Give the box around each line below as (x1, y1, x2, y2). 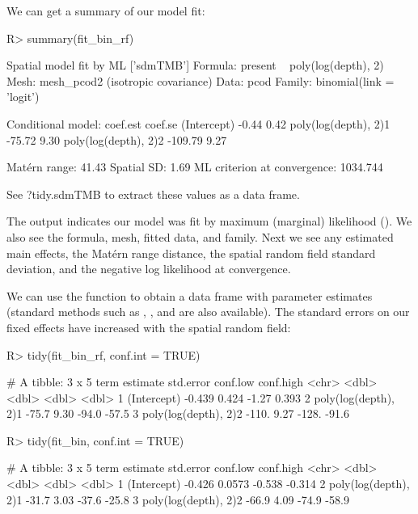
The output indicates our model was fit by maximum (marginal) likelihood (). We (6, 213, 412, 230)
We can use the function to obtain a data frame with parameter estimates (6, 287, 373, 304)
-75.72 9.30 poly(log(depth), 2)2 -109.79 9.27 (6, 131, 227, 148)
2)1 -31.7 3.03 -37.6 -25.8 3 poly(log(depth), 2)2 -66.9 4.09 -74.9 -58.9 (6, 491, 349, 508)
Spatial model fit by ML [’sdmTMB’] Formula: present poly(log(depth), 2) (6, 57, 384, 74)
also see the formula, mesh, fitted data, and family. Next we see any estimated (6, 228, 394, 245)
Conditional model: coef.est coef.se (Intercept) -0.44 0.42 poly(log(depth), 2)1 (6, 115, 391, 132)
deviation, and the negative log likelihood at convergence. (6, 260, 291, 277)
